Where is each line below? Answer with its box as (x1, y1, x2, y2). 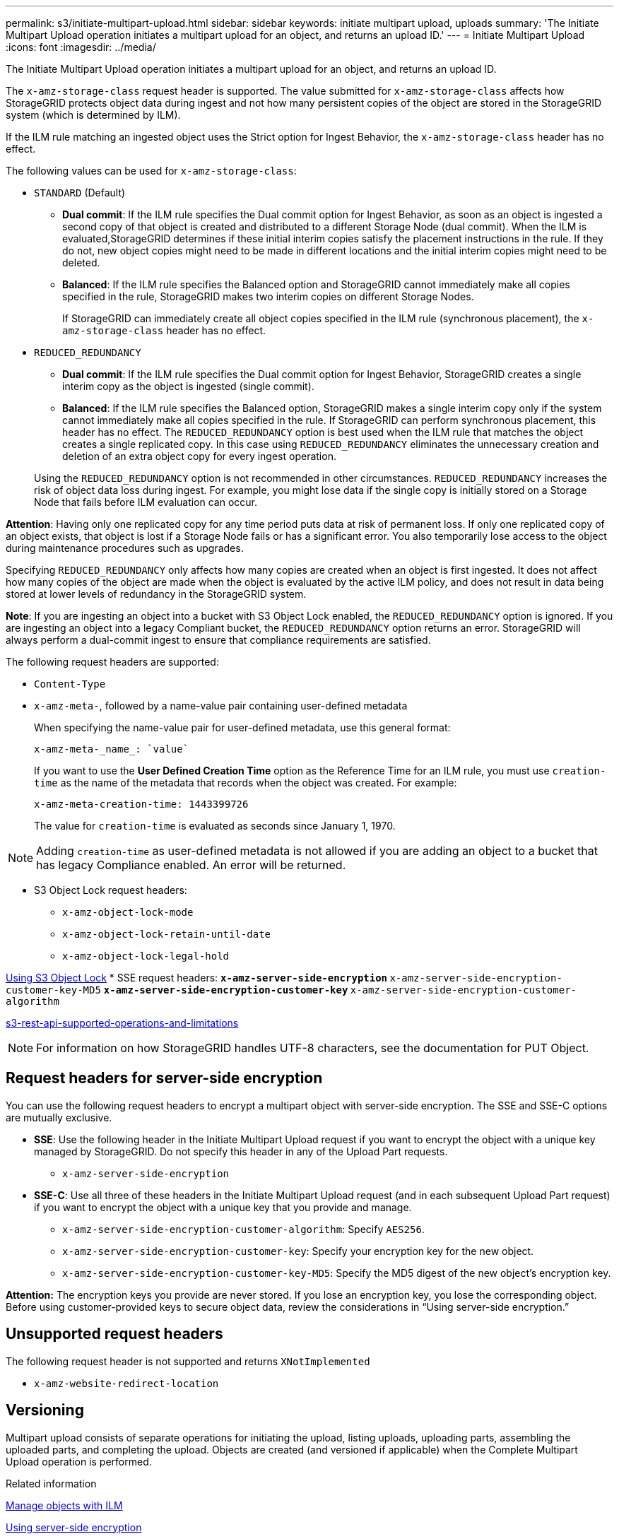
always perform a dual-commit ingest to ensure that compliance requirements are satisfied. (6, 634, 431, 646)
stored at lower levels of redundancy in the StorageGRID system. (6, 588, 307, 600)
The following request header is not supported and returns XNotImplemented (6, 1355, 370, 1367)
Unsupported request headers (6, 1325, 223, 1343)
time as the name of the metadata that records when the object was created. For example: (34, 777, 457, 789)
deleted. (62, 256, 100, 269)
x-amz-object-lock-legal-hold (62, 950, 230, 962)
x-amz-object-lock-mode (62, 907, 194, 918)
